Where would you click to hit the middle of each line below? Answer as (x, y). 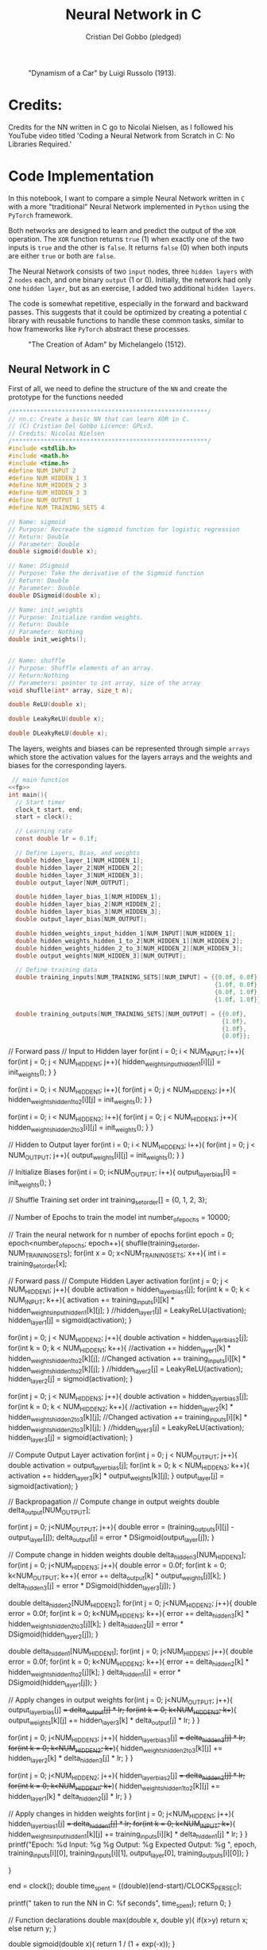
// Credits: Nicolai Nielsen (56, 434)
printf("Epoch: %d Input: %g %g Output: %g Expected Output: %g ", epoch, (132, 1845)
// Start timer (41, 802)
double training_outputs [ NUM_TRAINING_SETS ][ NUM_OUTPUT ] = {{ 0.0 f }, (131, 1014)
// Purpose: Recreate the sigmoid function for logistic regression (124, 529)
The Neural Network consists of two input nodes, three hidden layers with (131, 271)
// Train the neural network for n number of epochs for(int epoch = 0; (121, 1234)
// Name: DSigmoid (39, 566)
